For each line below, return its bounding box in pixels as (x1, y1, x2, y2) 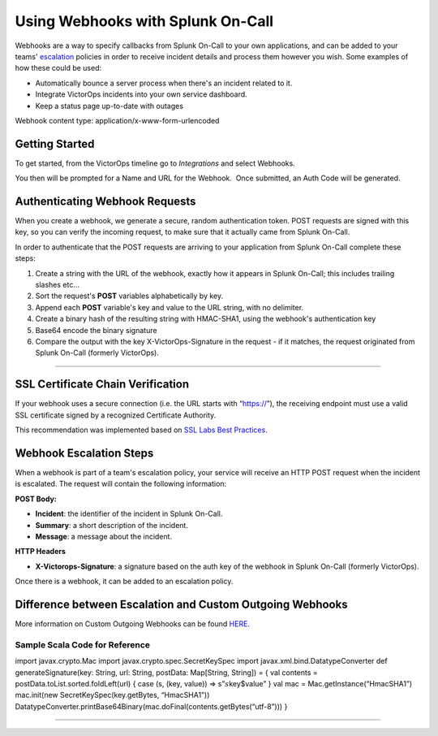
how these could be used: (15, 63, 102, 73)
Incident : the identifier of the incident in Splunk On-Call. (35, 509, 223, 519)
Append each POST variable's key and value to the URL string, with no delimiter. (35, 302, 304, 312)
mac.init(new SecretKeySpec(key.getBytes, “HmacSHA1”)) (15, 691, 210, 700)
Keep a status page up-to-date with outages (35, 101, 184, 110)
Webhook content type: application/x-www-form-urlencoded (15, 115, 220, 125)
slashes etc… (35, 280, 80, 290)
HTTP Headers (15, 547, 67, 556)
